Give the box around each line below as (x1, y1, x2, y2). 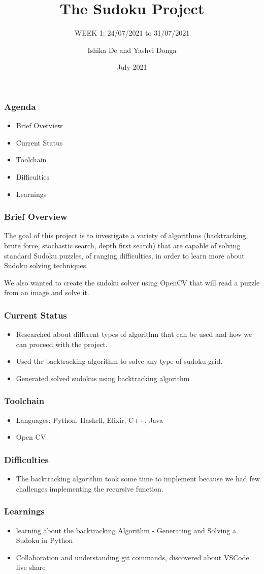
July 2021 (117, 62, 147, 72)
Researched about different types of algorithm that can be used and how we (16, 329, 252, 339)
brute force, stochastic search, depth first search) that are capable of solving (4, 240, 241, 250)
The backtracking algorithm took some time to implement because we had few (16, 473, 260, 484)
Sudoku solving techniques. (4, 260, 88, 271)
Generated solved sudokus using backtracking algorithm (16, 372, 190, 383)
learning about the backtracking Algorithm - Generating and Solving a (16, 525, 236, 535)
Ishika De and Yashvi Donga (87, 44, 177, 55)
